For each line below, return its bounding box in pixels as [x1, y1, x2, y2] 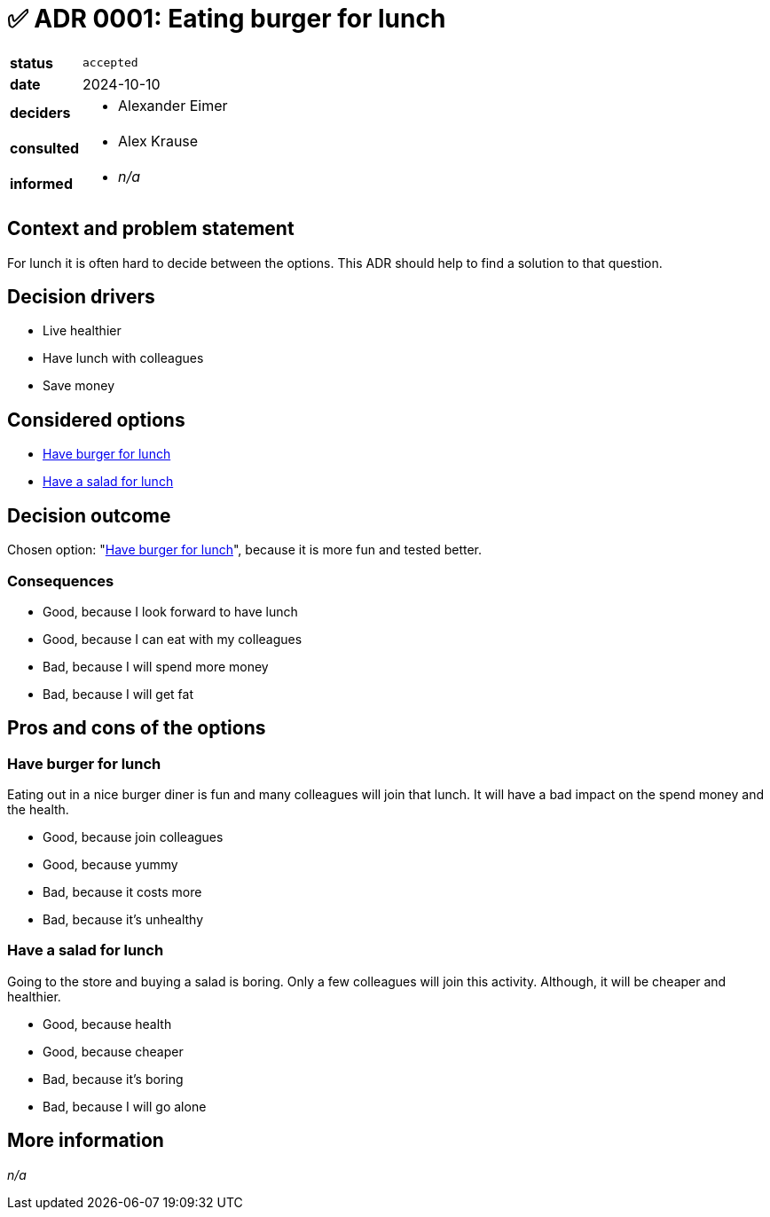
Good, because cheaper [43, 1043, 184, 1059]
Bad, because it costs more [43, 884, 202, 900]
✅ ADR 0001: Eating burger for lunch [7, 4, 446, 34]
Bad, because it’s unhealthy [43, 912, 204, 928]
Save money [43, 378, 115, 394]
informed [10, 174, 73, 192]
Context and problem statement [7, 217, 295, 240]
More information [7, 1129, 164, 1152]
